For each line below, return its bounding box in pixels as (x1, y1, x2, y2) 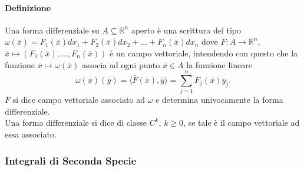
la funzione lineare (186, 58, 252, 71)
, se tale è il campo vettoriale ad (183, 116, 300, 129)
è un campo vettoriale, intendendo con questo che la (110, 46, 298, 59)
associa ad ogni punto (81, 58, 160, 71)
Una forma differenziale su (5, 24, 100, 36)
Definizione (5, 1, 51, 14)
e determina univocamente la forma (155, 93, 283, 106)
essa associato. (5, 128, 57, 140)
